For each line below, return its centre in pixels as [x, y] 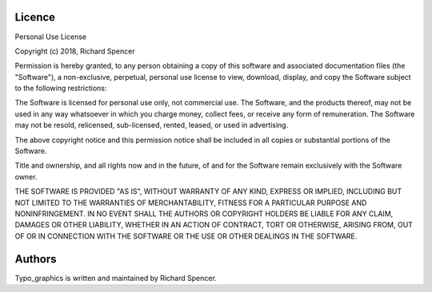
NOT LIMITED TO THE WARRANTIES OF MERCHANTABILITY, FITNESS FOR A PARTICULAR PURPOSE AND [191, 203]
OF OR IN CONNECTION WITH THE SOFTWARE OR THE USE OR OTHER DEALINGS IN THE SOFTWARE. [186, 236]
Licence [35, 17]
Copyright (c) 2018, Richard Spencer [75, 51]
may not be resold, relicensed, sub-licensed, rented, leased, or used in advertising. [152, 125]
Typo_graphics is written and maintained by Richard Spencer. [116, 278]
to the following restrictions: [61, 89]
